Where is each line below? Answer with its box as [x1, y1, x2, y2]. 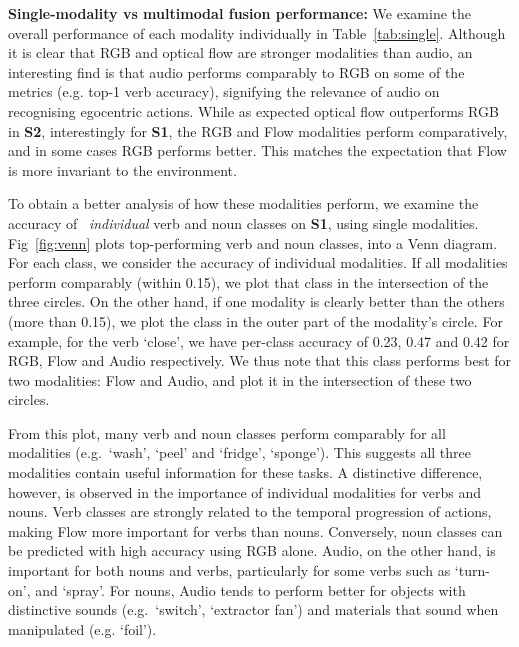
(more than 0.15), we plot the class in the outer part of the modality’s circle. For [8, 310, 503, 331]
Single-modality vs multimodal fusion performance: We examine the [8, 3, 471, 23]
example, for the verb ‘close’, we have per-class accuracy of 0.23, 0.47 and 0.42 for [8, 330, 510, 351]
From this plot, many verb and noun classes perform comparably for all [8, 422, 446, 443]
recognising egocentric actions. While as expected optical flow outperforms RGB [8, 100, 499, 121]
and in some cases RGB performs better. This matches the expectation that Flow [8, 140, 507, 161]
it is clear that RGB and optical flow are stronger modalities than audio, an [8, 42, 473, 63]
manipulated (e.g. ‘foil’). [8, 618, 157, 639]
